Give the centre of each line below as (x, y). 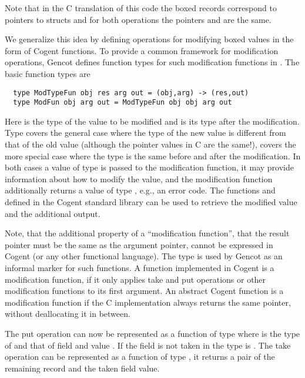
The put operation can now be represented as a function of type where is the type (152, 333)
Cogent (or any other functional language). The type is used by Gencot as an (144, 256)
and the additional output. (53, 213)
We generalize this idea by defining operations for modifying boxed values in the (149, 39)
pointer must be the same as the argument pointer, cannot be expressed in (139, 244)
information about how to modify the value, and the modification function (139, 178)
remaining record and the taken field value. (82, 368)
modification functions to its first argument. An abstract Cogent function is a (144, 291)
